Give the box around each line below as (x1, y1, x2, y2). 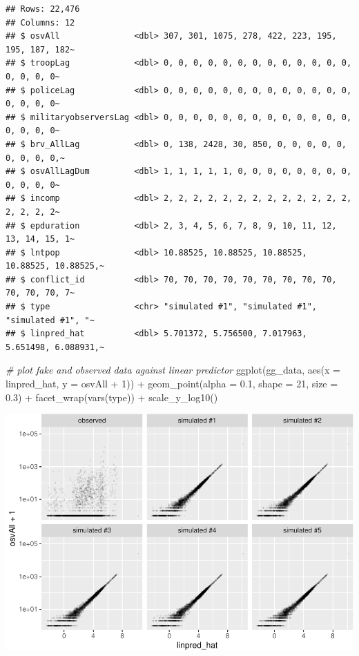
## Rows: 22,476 (6, 4, 80, 14)
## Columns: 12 (6, 17, 75, 28)
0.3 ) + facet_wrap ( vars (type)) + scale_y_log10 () (6, 389, 218, 404)
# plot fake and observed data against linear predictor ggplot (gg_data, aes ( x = (6, 363, 340, 377)
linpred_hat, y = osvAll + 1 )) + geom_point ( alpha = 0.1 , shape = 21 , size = (6, 376, 338, 391)
